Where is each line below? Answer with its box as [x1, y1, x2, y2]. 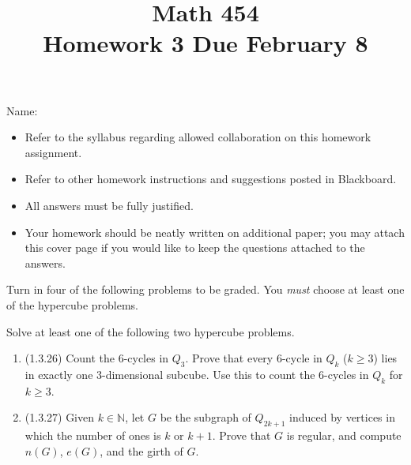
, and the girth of [100, 442, 183, 459]
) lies [373, 350, 398, 366]
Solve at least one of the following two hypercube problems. [6, 323, 295, 339]
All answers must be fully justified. [25, 197, 194, 213]
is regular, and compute [286, 427, 402, 444]
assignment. [25, 144, 82, 160]
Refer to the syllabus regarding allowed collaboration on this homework [25, 129, 371, 145]
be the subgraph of [160, 409, 251, 426]
